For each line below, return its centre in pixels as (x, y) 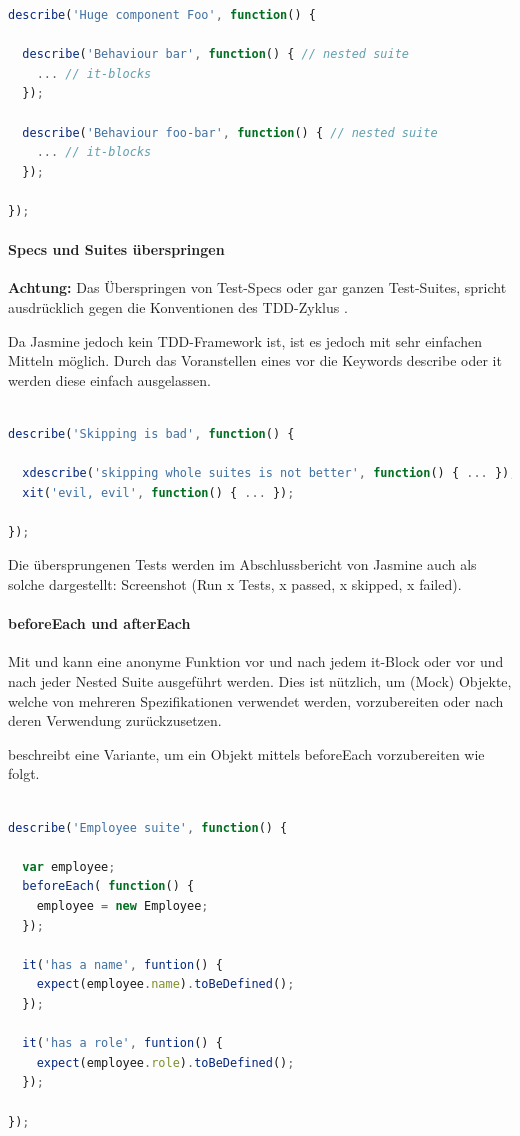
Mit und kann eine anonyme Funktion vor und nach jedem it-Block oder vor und (256, 661)
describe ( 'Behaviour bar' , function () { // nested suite (215, 54)
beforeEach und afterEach (99, 623)
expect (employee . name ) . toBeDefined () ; (165, 984)
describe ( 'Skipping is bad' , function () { (151, 433)
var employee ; (69, 866)
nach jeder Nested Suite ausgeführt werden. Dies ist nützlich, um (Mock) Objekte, (260, 681)
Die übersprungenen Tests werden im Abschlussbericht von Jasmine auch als (242, 564)
